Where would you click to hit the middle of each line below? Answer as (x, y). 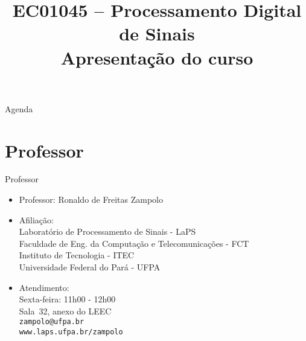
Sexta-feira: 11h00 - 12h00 (67, 299)
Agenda (19, 108)
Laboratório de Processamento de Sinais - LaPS (107, 231)
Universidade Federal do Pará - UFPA (90, 267)
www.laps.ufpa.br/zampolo (71, 332)
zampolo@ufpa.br (52, 322)
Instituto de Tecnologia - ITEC (77, 255)
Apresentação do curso (157, 57)
